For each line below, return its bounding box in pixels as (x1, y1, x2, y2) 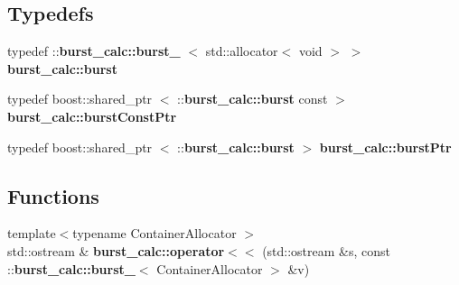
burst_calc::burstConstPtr (7, 106, 177, 125)
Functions (7, 181, 99, 209)
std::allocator (205, 41, 278, 60)
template (7, 224, 56, 243)
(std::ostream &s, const (262, 241, 391, 260)
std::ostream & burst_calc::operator (7, 241, 225, 260)
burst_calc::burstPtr (319, 137, 452, 156)
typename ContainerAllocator (72, 224, 237, 243)
